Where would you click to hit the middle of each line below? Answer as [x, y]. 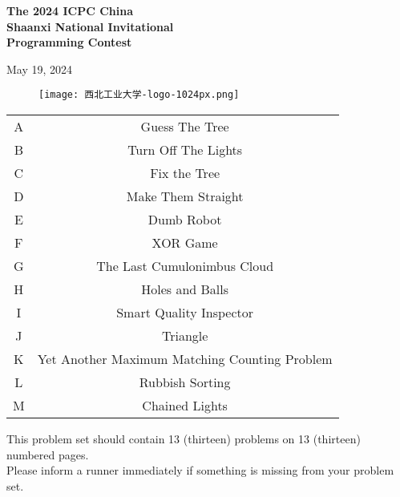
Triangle [185, 336]
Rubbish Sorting [185, 382]
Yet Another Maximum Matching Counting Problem [185, 359]
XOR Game [185, 243]
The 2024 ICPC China [70, 10]
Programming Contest [69, 42]
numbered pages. [48, 454]
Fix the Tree [185, 173]
